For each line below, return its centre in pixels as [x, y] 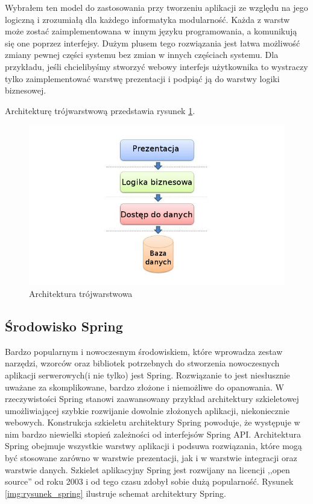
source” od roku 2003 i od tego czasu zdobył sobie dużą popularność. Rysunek [149, 481]
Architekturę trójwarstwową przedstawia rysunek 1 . [100, 110]
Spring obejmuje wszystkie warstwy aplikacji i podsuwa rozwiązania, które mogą [153, 446]
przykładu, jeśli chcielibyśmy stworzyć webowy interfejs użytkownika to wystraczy [156, 66]
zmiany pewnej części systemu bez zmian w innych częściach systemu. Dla [142, 55]
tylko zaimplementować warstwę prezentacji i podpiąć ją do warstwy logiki [142, 78]
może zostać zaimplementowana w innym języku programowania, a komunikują [151, 31]
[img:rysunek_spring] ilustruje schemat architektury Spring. [115, 493]
